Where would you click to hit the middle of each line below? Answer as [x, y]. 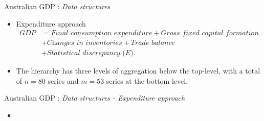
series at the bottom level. [147, 80]
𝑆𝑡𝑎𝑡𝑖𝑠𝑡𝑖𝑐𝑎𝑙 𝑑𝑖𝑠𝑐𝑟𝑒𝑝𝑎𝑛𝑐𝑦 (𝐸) [90, 53]
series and [63, 80]
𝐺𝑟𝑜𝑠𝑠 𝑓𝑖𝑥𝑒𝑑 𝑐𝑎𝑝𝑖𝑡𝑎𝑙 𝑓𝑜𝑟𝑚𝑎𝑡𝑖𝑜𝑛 [210, 33]
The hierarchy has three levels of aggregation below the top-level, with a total [138, 71]
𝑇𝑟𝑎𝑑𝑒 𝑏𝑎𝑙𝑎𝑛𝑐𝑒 [153, 43]
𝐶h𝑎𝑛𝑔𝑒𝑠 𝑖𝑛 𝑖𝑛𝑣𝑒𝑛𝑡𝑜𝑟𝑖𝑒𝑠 [84, 43]
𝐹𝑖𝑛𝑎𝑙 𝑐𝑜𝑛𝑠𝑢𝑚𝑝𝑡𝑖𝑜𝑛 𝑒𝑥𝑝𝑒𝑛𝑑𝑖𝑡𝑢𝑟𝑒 [102, 33]
